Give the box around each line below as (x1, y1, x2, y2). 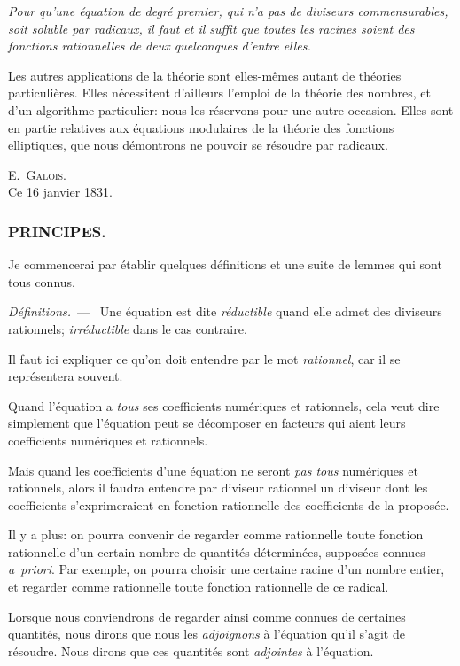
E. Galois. (8, 165, 67, 183)
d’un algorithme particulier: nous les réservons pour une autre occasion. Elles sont (8, 100, 454, 119)
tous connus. (8, 272, 75, 290)
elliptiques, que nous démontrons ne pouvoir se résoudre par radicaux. (8, 136, 388, 154)
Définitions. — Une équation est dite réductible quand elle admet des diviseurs (8, 302, 442, 321)
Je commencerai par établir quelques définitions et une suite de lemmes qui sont (8, 255, 442, 274)
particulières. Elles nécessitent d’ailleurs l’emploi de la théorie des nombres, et (8, 83, 431, 102)
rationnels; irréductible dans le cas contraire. (8, 319, 247, 337)
